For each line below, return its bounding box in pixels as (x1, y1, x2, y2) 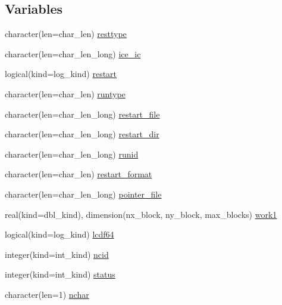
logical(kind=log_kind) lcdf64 (5, 228, 114, 241)
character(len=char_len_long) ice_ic (5, 47, 141, 60)
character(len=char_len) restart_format (5, 168, 152, 180)
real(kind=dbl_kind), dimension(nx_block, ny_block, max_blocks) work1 (5, 208, 277, 220)
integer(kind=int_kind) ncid (5, 248, 109, 260)
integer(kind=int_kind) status (5, 268, 115, 281)
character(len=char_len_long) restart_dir (5, 128, 159, 140)
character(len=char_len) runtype (5, 87, 126, 100)
